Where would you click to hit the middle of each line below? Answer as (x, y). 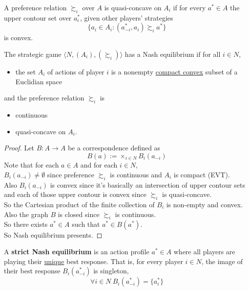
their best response (32, 271)
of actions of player (76, 71)
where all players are (204, 251)
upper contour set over (38, 17)
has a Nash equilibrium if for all (173, 54)
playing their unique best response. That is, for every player (93, 261)
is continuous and (136, 174)
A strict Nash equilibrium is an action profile (77, 251)
